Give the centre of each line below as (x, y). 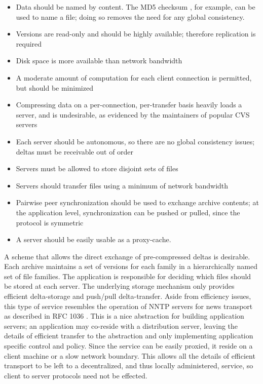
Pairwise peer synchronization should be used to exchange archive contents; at (137, 202)
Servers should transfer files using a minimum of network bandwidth (122, 185)
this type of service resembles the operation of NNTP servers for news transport (128, 306)
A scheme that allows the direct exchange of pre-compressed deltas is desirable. (127, 256)
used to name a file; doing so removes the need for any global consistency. (130, 16)
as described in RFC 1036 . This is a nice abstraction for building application (124, 316)
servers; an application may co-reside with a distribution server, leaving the (121, 325)
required (29, 43)
